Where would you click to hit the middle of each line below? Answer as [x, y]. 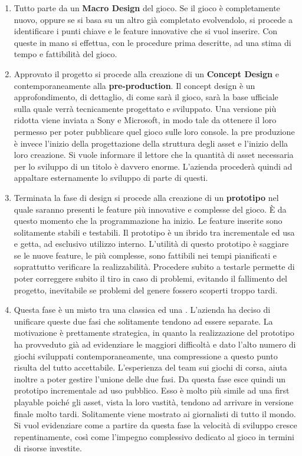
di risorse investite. [48, 448]
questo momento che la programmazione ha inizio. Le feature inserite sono [148, 221]
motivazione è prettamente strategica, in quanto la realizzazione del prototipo [154, 333]
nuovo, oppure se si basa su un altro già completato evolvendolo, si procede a [153, 19]
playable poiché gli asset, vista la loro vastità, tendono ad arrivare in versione [154, 402]
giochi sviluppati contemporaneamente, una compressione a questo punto [146, 356]
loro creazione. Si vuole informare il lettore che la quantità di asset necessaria [154, 155]
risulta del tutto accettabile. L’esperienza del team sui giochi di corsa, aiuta [150, 367]
